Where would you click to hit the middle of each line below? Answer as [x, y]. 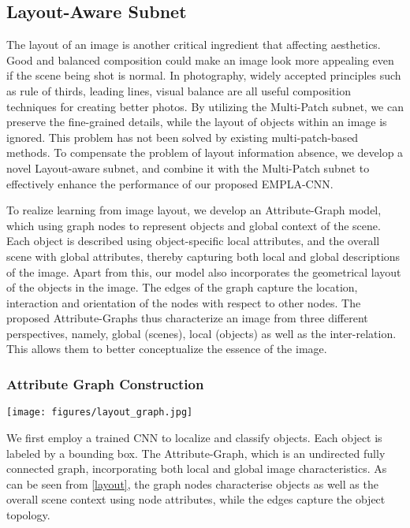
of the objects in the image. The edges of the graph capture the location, [182, 287]
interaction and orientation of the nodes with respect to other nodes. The [184, 302]
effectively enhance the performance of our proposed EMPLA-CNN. [170, 183]
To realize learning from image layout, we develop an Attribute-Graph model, [194, 210]
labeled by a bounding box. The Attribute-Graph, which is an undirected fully [196, 453]
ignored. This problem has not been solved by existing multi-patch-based [183, 137]
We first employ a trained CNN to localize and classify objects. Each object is [194, 437]
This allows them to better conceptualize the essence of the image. [167, 349]
